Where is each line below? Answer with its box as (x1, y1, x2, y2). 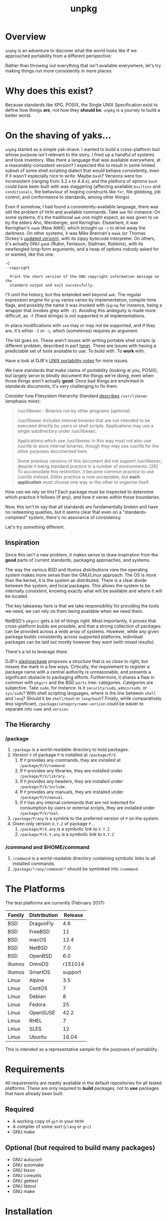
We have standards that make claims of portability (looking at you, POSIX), (5, 367, 159, 373)
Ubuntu (29, 1033, 47, 1040)
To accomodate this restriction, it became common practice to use (17, 468, 155, 474)
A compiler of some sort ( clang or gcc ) (12, 1124, 91, 1130)
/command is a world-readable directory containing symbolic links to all (12, 855, 156, 861)
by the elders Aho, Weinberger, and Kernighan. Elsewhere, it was (5, 219, 139, 225)
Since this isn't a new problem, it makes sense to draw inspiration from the (5, 551, 159, 557)
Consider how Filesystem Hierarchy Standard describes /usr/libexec (5, 392, 148, 399)
